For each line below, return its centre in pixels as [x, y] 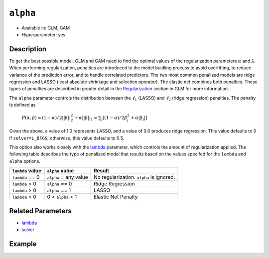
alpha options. [25, 161]
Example [23, 244]
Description [28, 49]
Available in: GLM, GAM [46, 28]
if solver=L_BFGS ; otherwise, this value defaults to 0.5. [67, 138]
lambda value [27, 171]
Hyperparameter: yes [44, 34]
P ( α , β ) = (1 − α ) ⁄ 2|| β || [46, 118]
